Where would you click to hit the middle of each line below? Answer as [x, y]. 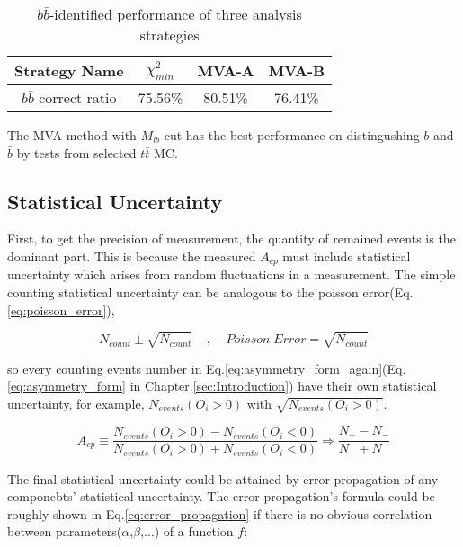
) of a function [194, 531]
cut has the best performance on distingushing [292, 135]
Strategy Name [69, 71]
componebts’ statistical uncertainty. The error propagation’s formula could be [221, 496]
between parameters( [65, 531]
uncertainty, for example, [76, 403]
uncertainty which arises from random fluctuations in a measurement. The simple [231, 274]
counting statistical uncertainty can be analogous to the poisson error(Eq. [210, 292]
